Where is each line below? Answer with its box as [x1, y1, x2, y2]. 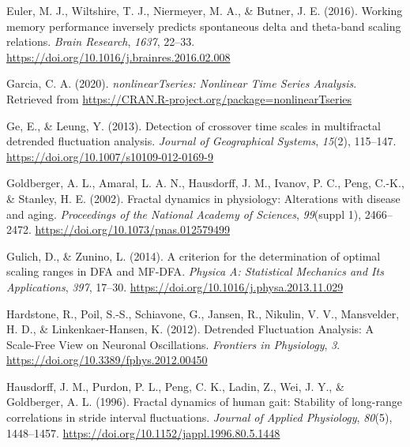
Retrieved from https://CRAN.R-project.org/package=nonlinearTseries [6, 90, 352, 107]
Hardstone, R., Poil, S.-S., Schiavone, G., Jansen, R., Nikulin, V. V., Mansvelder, [6, 305, 400, 321]
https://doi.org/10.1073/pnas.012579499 [35, 221, 230, 238]
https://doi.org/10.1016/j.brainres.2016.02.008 [6, 48, 231, 65]
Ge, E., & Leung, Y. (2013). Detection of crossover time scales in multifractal [6, 117, 381, 133]
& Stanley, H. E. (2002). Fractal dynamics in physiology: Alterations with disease [6, 190, 401, 206]
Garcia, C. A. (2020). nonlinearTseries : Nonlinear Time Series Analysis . [6, 75, 357, 92]
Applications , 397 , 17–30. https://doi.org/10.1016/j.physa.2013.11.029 [6, 278, 344, 295]
